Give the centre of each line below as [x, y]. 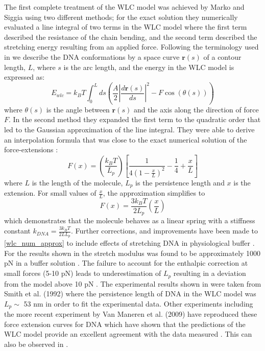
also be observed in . [36, 344]
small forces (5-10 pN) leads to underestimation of [83, 273]
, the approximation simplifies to [154, 193]
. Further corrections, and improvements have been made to [164, 231]
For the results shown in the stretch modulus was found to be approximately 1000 [132, 253]
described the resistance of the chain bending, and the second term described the [131, 37]
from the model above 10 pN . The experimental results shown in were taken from [133, 283]
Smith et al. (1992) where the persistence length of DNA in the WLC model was [130, 294]
